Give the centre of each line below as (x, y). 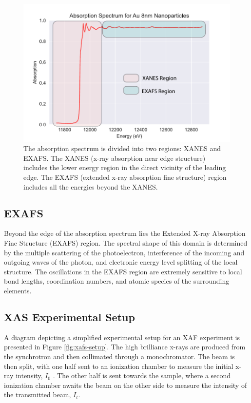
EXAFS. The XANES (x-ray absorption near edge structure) (115, 158)
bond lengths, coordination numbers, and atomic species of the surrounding (117, 281)
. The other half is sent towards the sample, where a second (142, 375)
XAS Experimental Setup (69, 317)
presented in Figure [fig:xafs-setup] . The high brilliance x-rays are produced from (125, 347)
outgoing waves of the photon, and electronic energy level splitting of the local (121, 262)
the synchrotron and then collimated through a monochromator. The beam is (119, 356)
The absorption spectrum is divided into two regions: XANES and (122, 148)
